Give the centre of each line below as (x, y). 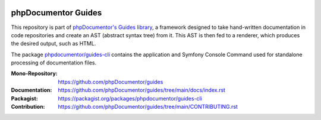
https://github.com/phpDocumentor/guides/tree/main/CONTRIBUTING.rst (148, 107)
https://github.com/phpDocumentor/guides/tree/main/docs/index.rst (142, 90)
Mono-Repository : (34, 73)
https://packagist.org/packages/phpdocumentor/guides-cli (130, 98)
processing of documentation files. (54, 63)
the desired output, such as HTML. (53, 44)
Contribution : (28, 107)
